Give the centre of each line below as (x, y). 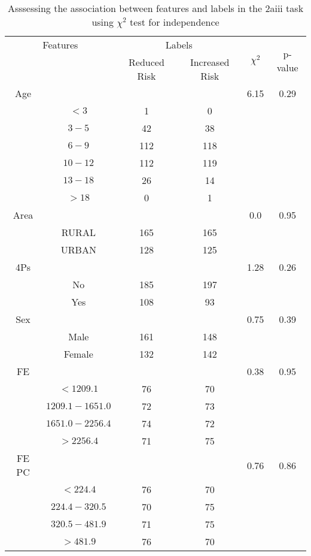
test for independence (175, 22)
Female (78, 354)
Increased (210, 62)
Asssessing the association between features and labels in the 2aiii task (155, 8)
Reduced (147, 62)
